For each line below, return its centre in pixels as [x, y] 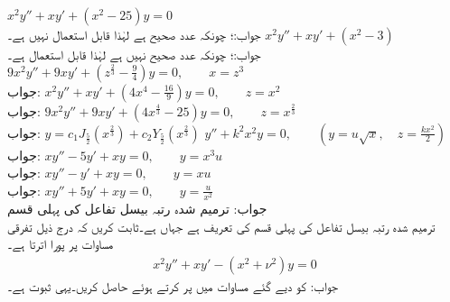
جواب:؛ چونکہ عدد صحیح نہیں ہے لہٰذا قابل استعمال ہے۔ [134, 54]
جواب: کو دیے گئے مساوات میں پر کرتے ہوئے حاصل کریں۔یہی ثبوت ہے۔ [173, 285]
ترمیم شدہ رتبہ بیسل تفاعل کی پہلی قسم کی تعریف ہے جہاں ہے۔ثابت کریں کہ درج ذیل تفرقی [221, 226]
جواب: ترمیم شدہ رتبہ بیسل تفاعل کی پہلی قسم [137, 208]
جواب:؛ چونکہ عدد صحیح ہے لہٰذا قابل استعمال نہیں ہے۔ [134, 34]
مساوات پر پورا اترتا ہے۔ [61, 244]
